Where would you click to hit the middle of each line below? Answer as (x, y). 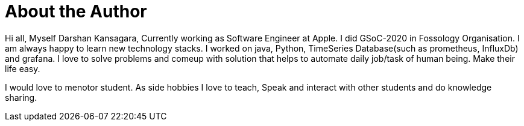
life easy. (23, 68)
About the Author (76, 11)
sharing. (21, 97)
